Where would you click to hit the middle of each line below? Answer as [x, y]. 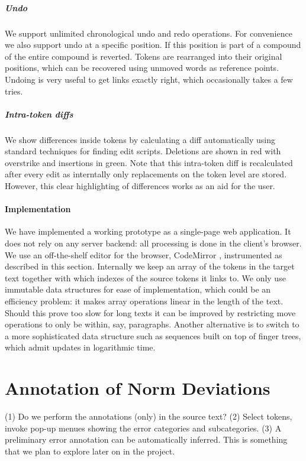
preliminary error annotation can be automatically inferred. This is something [146, 439]
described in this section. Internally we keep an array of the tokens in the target [150, 266]
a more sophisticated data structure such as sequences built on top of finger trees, [153, 335]
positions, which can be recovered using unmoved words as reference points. [142, 68]
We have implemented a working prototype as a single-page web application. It [148, 231]
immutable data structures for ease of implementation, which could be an [138, 289]
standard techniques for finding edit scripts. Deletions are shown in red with [143, 151]
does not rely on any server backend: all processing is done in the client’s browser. [153, 243]
